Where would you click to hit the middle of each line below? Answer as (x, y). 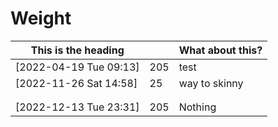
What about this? (220, 50)
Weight (41, 18)
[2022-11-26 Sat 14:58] (76, 83)
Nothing (197, 107)
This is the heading (77, 50)
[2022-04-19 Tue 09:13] (77, 67)
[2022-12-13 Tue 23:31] (77, 107)
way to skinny (211, 83)
